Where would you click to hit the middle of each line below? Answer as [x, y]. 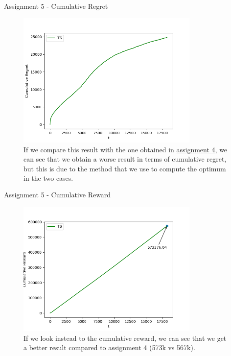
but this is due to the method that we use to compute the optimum [125, 168]
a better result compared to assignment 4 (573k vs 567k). [109, 347]
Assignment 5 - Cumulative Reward [58, 194]
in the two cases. [48, 178]
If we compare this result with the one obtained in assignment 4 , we [126, 149]
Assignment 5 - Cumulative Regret [56, 6]
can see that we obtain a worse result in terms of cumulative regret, [125, 159]
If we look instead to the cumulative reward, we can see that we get [125, 338]
